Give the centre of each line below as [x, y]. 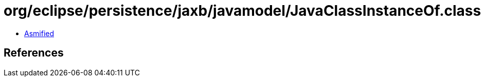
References [34, 53]
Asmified [39, 33]
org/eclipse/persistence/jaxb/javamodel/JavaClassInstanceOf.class [242, 11]
